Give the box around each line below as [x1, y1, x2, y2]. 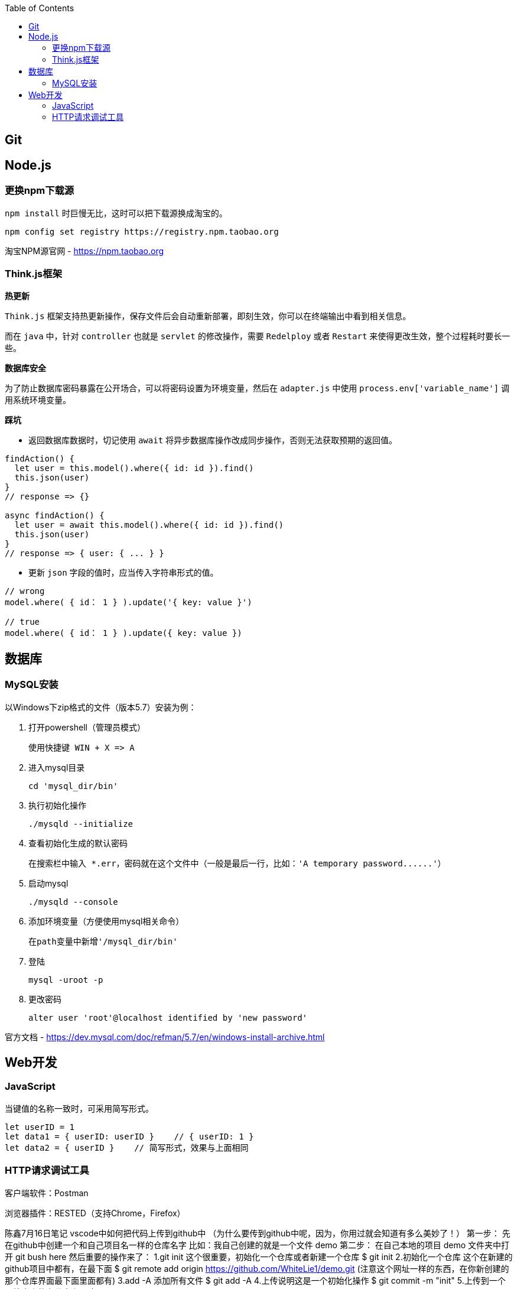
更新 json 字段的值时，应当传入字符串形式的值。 [28, 567, 219, 578]
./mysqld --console [28, 897, 118, 907]
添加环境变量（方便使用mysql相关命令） [28, 915, 184, 926]
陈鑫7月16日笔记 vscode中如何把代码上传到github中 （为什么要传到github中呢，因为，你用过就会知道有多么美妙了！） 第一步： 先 [5, 1228, 511, 1238]
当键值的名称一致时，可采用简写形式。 [5, 1103, 154, 1113]
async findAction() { [5, 511, 105, 521]
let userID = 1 [5, 1122, 75, 1132]
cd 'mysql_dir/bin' [28, 781, 118, 791]
